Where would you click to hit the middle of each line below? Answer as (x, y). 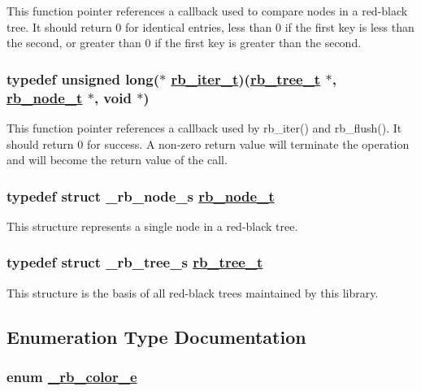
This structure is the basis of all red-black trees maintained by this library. (193, 292)
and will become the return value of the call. (117, 160)
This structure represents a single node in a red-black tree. (152, 226)
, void (113, 97)
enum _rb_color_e (72, 377)
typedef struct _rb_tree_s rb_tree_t (135, 262)
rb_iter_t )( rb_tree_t (246, 78)
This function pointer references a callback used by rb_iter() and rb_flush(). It (204, 127)
